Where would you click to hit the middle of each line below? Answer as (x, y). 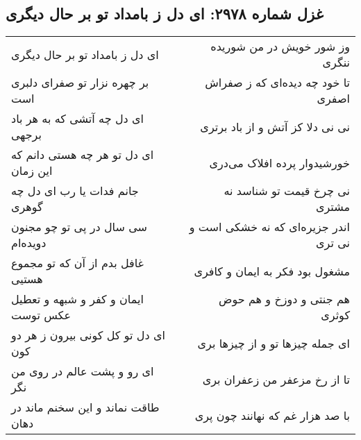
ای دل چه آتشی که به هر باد (77, 119)
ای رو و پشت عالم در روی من (83, 371)
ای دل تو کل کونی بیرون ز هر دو (88, 335)
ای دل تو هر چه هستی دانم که (83, 155)
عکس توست (41, 315)
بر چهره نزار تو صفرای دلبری (80, 83)
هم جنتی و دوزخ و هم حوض (284, 299)
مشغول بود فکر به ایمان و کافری (272, 271)
